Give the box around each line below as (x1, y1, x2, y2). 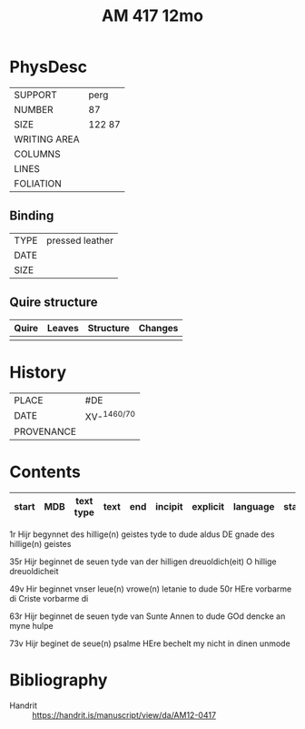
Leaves (46, 321, 79, 334)
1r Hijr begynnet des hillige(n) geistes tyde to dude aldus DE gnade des (9, 529, 275, 540)
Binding (9, 208, 54, 224)
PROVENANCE (14, 425, 77, 438)
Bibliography (9, 670, 108, 690)
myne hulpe (9, 620, 54, 631)
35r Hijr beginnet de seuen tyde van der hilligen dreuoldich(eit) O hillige (9, 556, 277, 567)
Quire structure (9, 295, 98, 310)
